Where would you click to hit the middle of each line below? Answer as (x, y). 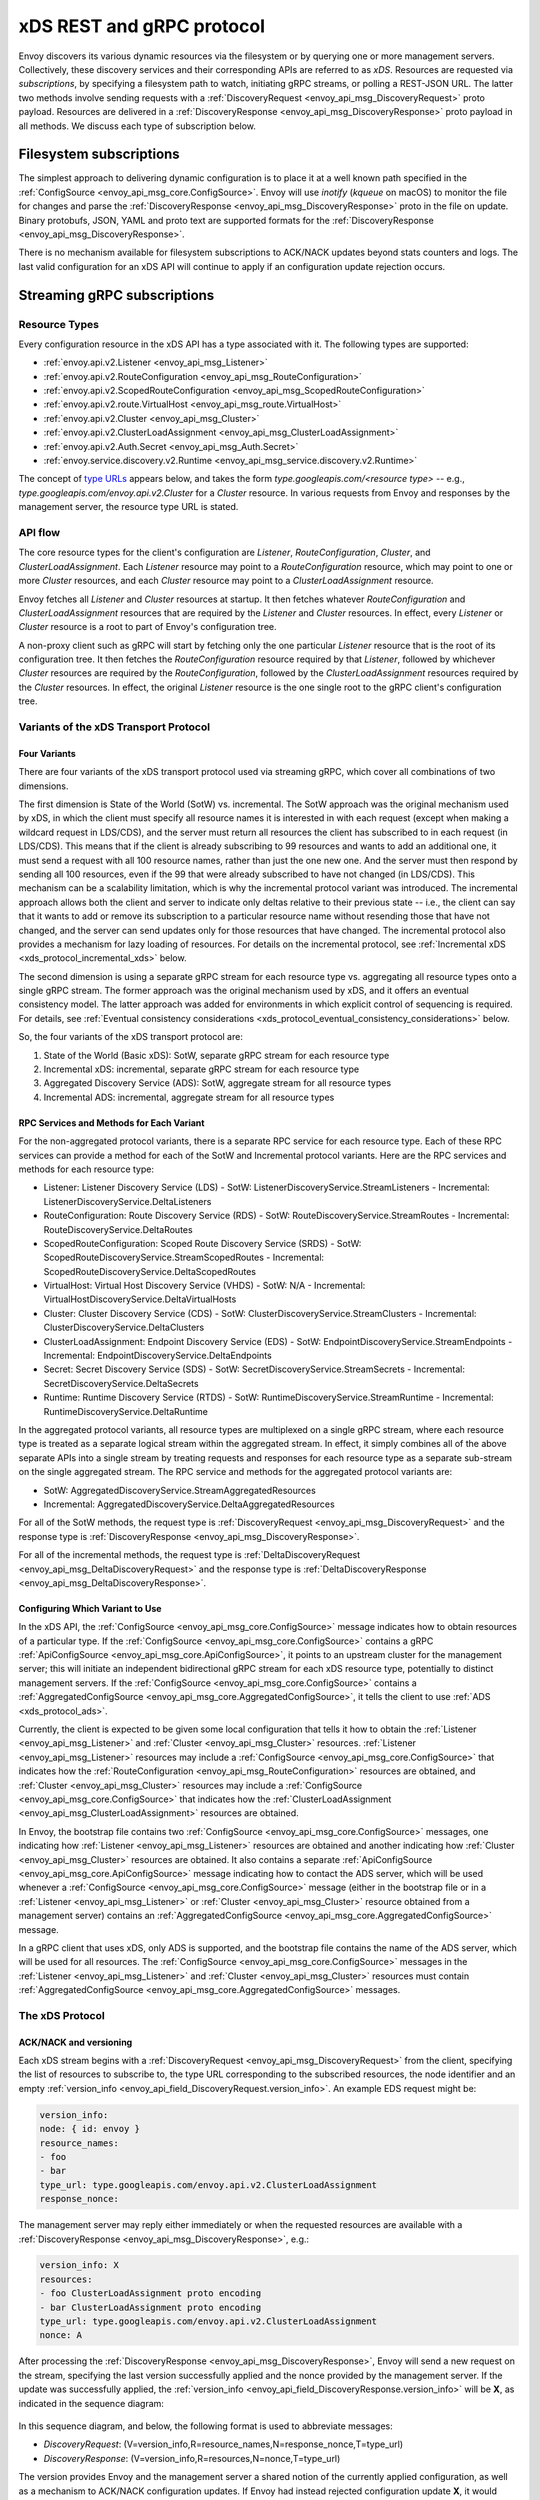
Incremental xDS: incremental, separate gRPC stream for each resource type (201, 1069)
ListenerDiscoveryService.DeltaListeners (127, 1201)
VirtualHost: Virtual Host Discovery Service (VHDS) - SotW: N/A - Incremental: (204, 1286)
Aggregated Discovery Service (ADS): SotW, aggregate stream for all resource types (217, 1083)
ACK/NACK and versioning (75, 2042)
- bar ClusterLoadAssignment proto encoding (150, 2307)
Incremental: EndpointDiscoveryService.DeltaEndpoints (157, 1356)
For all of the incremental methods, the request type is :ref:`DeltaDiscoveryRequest (189, 1555)
